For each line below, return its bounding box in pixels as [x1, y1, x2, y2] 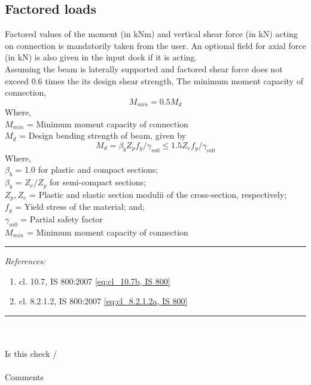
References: [5, 255, 46, 267]
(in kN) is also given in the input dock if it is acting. [5, 51, 197, 63]
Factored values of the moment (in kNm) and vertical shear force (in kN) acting [5, 27, 298, 40]
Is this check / [5, 347, 57, 360]
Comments [5, 371, 44, 383]
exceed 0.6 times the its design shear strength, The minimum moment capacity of [5, 74, 303, 87]
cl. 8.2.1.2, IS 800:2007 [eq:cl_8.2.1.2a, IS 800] [19, 295, 188, 307]
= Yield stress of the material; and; [15, 200, 145, 213]
